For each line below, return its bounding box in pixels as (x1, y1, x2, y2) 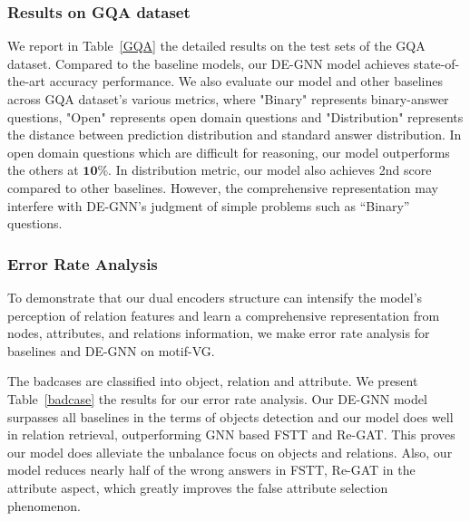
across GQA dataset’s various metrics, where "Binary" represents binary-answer (7, 90, 449, 108)
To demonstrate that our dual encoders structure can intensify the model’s (7, 287, 423, 306)
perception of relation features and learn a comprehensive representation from (7, 305, 440, 324)
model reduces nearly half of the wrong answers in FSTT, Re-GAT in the (7, 460, 416, 479)
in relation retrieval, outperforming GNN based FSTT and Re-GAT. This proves (7, 425, 455, 444)
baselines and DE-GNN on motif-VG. (7, 341, 215, 360)
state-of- (414, 53, 460, 72)
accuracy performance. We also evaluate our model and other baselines (49, 72, 443, 91)
